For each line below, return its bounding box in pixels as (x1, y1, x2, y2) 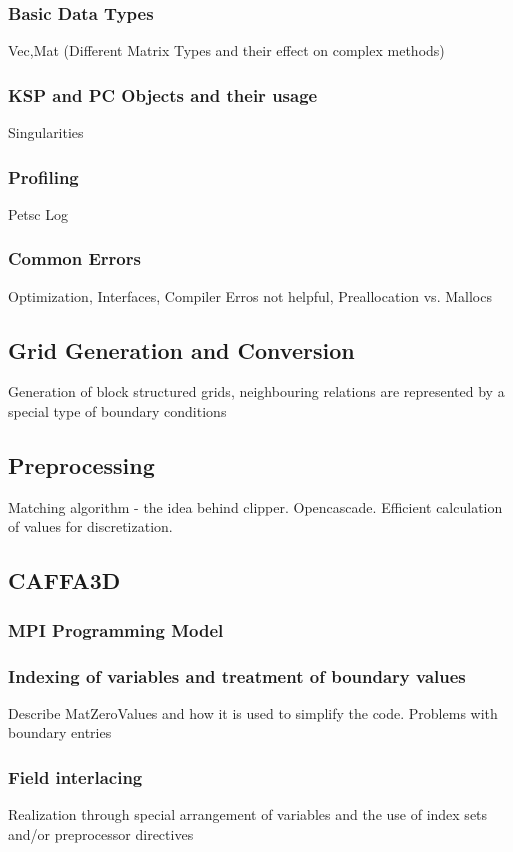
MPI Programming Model (8, 617, 224, 642)
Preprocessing (8, 450, 155, 481)
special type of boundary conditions (8, 401, 227, 422)
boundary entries (8, 722, 112, 743)
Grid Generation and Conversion (8, 334, 355, 365)
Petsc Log (8, 203, 68, 224)
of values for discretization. (8, 516, 173, 537)
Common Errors (8, 246, 141, 271)
